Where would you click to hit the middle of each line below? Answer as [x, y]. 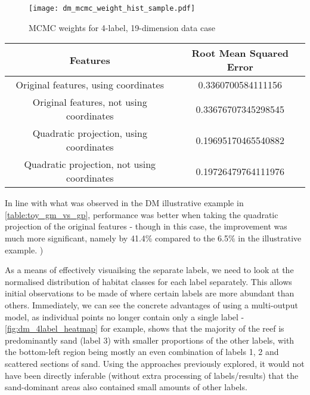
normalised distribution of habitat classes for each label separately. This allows [148, 281]
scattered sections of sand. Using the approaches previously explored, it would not [155, 363]
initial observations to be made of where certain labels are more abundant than [150, 293]
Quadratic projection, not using [90, 164]
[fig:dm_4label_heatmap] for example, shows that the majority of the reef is [145, 328]
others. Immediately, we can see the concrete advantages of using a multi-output [151, 305]
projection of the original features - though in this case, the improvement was [146, 226]
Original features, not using [90, 102]
